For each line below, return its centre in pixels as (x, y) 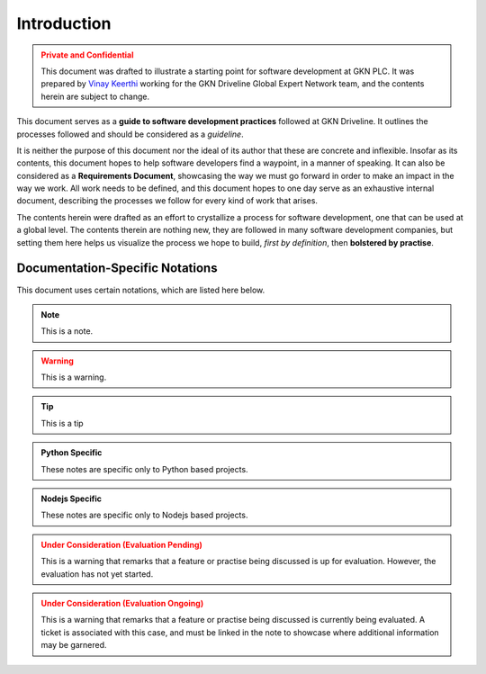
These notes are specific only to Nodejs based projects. (144, 515)
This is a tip (63, 423)
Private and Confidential (87, 55)
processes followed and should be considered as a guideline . (130, 134)
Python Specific (72, 453)
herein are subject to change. (95, 96)
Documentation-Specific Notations (117, 269)
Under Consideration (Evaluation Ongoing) (122, 603)
